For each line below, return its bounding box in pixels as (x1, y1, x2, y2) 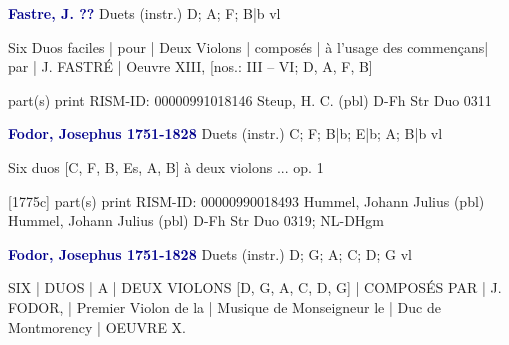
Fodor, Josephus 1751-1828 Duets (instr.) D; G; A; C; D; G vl (8, 243, 412, 264)
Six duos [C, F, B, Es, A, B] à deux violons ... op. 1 (8, 156, 324, 177)
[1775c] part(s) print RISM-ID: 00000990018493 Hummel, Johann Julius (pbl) (8, 190, 485, 211)
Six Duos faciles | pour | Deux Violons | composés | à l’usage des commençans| (8, 36, 489, 57)
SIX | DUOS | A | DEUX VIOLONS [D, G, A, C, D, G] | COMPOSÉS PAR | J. (8, 277, 502, 298)
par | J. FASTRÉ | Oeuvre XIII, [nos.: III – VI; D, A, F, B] (8, 56, 373, 77)
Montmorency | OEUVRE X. (8, 316, 186, 337)
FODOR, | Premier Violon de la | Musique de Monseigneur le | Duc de (8, 296, 441, 317)
